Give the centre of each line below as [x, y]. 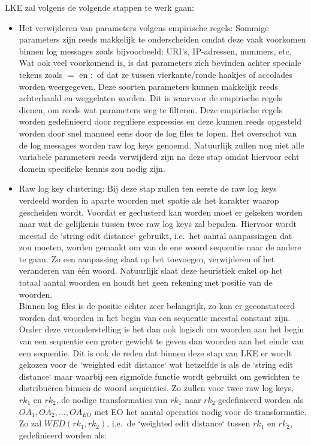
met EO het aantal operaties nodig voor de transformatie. [200, 411]
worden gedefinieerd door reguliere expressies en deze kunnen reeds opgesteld [160, 121]
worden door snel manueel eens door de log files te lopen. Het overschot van [158, 133]
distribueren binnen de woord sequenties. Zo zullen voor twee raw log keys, [156, 388]
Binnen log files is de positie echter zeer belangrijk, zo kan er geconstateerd [157, 306]
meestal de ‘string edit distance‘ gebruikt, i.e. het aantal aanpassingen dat [155, 235]
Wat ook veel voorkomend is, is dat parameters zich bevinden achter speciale [160, 63]
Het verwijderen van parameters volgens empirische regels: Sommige [144, 27]
